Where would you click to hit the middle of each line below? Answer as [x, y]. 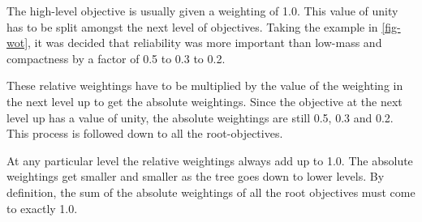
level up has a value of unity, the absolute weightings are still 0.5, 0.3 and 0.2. [200, 117]
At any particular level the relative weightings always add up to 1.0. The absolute [210, 160]
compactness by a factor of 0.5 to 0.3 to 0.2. [116, 58]
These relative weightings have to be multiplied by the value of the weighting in [205, 85]
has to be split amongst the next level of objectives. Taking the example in [192, 26]
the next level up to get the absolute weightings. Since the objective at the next [205, 101]
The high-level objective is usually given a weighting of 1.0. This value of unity [202, 11]
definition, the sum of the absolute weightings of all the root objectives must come [211, 192]
